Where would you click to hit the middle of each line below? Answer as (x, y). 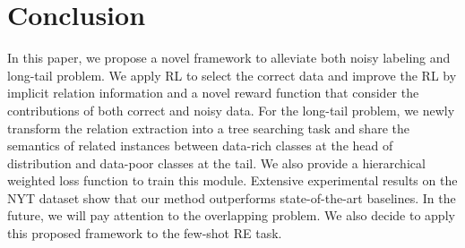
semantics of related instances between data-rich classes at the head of (200, 145)
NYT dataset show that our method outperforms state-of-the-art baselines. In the (232, 197)
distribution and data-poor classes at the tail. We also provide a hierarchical (216, 162)
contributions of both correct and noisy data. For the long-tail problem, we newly (231, 110)
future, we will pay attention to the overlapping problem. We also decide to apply (231, 215)
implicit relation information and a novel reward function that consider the (213, 93)
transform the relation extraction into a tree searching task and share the (208, 128)
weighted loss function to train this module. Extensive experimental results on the (232, 180)
